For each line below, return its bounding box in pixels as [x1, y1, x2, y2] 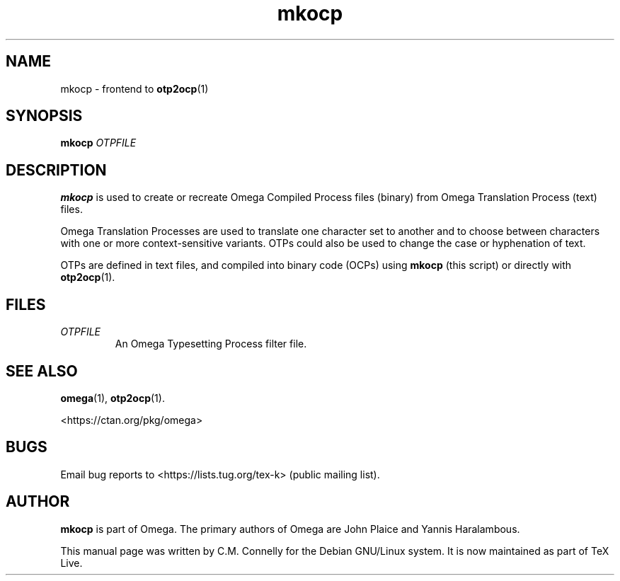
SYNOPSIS [6, 107, 83, 125]
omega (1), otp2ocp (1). [60, 391, 165, 404]
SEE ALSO [6, 362, 78, 380]
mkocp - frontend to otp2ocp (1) [60, 82, 209, 95]
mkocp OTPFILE [60, 137, 137, 149]
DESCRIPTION [6, 161, 107, 179]
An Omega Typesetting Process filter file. [115, 338, 307, 350]
